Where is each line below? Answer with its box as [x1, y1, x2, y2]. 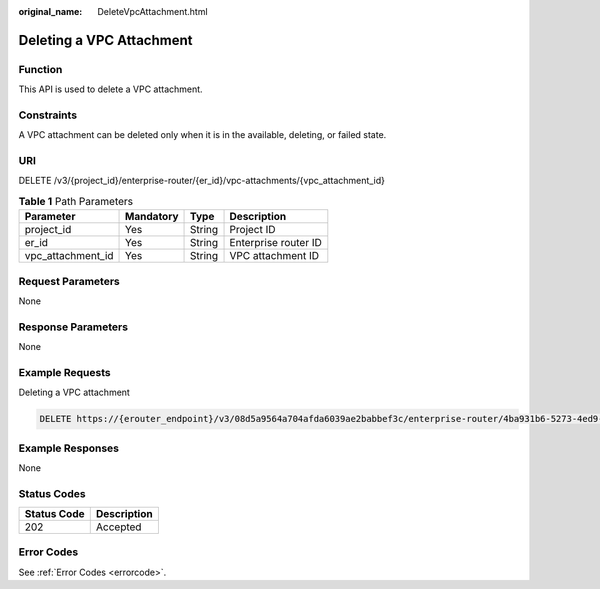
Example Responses [18, 441, 120, 455]
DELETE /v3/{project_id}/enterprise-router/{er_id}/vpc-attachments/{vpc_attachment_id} [18, 175, 385, 187]
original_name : [18, 6, 83, 17]
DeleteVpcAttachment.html [97, 6, 209, 17]
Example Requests [18, 365, 111, 379]
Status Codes [18, 486, 86, 500]
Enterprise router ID [229, 236, 322, 250]
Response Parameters [18, 320, 129, 334]
